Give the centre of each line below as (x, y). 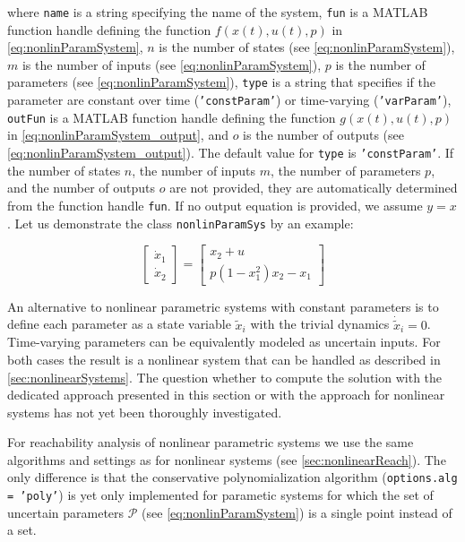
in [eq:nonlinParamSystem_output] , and (118, 135)
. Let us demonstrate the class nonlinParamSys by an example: (181, 223)
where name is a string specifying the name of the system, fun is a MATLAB (218, 12)
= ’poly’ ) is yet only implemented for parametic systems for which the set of (220, 495)
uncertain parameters (66, 512)
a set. (22, 530)
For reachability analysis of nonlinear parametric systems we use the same (211, 442)
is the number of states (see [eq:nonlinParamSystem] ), (307, 47)
